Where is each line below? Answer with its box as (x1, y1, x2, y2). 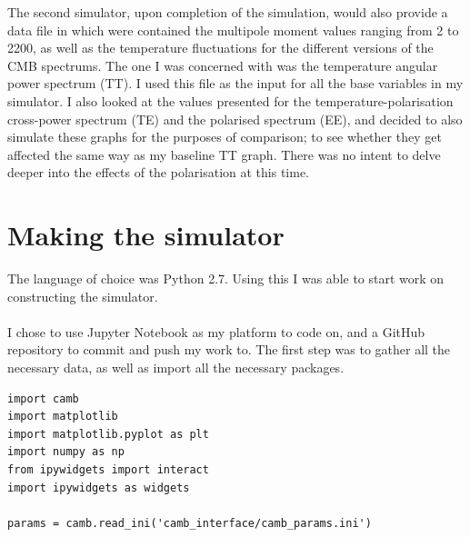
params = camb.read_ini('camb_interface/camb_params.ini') (7, 516, 372, 530)
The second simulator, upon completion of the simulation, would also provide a (7, 3, 448, 21)
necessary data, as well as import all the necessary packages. (7, 358, 345, 377)
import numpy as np (7, 445, 125, 459)
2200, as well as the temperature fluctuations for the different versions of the (7, 38, 434, 57)
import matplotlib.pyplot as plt (7, 427, 209, 441)
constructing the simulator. (7, 286, 158, 305)
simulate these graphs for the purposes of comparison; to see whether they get (7, 127, 442, 146)
